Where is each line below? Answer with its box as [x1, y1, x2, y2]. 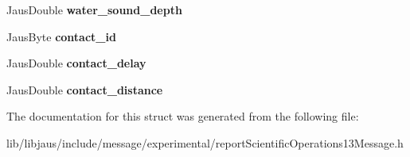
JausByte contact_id [6, 28, 116, 44]
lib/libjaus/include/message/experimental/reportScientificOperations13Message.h [6, 134, 404, 151]
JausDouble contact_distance [6, 81, 163, 98]
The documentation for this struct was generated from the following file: [6, 108, 359, 124]
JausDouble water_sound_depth [6, 2, 182, 17]
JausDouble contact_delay [6, 55, 146, 71]
